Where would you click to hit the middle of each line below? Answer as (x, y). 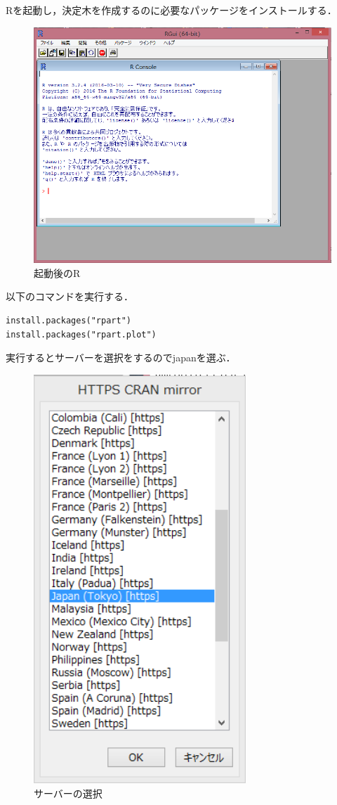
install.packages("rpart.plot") (81, 334)
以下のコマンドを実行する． (70, 296)
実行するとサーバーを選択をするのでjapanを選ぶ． (121, 358)
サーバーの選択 (68, 793)
